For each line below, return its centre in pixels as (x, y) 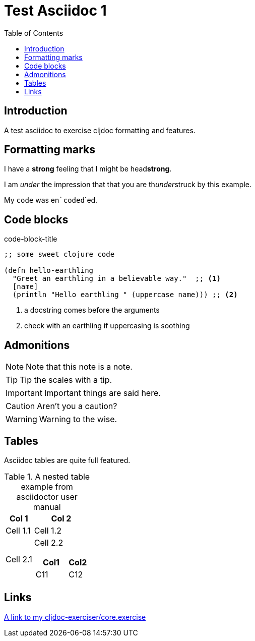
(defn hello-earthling (49, 271)
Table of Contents (34, 33)
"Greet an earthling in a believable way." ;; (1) (116, 279)
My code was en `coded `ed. (51, 200)
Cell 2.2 (49, 542)
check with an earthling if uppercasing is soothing (107, 326)
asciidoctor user (47, 497)
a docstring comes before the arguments (92, 310)
